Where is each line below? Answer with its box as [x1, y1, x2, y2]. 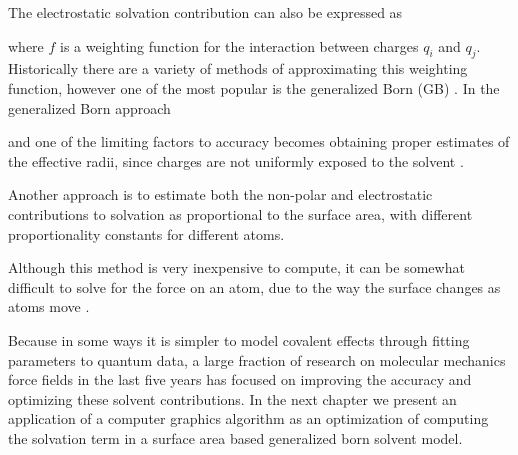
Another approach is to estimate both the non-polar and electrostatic [8, 184, 433, 205]
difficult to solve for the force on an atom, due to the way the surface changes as [8, 276, 501, 297]
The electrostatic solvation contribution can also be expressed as [8, 2, 403, 22]
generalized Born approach [8, 97, 171, 118]
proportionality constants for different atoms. [8, 223, 285, 244]
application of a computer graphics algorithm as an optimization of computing [8, 408, 489, 429]
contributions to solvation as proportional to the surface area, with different [8, 203, 473, 224]
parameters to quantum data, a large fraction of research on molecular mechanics [8, 349, 506, 370]
